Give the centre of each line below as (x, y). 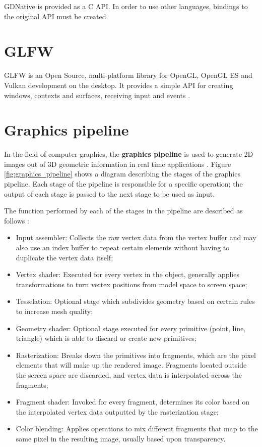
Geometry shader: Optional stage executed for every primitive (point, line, (131, 328)
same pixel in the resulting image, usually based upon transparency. (121, 438)
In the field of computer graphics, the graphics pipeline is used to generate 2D (129, 154)
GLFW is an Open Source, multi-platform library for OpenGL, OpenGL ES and (128, 75)
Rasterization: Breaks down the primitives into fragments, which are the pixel (136, 355)
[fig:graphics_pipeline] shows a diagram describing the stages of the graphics (122, 174)
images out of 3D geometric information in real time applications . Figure (118, 164)
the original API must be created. (56, 16)
